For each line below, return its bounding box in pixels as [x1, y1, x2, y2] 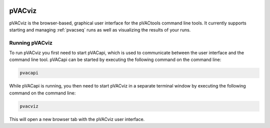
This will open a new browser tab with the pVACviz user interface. [9, 116, 145, 122]
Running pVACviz [9, 39, 52, 46]
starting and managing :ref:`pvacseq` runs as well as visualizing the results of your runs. [9, 26, 191, 32]
